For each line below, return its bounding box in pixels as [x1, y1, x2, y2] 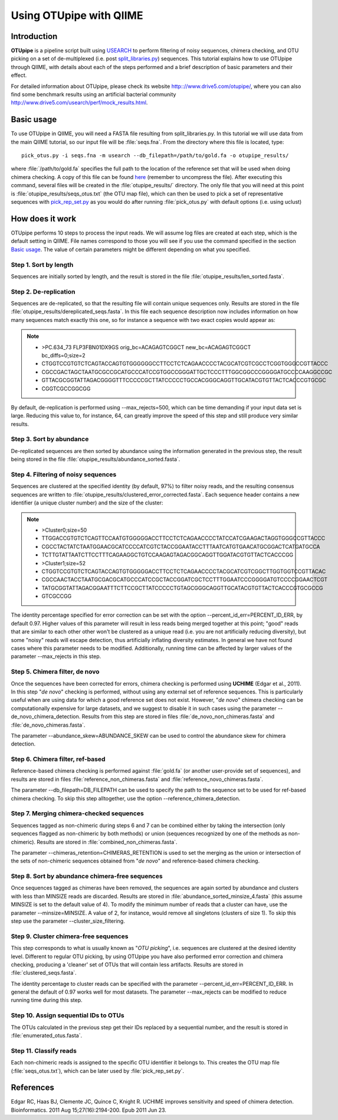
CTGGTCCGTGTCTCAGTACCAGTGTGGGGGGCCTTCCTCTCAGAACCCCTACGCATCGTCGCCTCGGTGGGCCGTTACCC [41, 360, 329, 367]
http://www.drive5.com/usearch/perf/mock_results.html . [11, 99, 148, 106]
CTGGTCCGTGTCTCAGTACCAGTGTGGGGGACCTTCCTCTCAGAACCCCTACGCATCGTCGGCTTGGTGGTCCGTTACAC [41, 568, 326, 575]
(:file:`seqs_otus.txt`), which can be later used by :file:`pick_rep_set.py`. [11, 1067, 185, 1075]
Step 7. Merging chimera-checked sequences [11, 809, 144, 818]
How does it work [11, 213, 77, 224]
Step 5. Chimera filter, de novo [11, 668, 100, 676]
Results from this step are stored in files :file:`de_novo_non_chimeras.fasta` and [81, 713, 275, 720]
